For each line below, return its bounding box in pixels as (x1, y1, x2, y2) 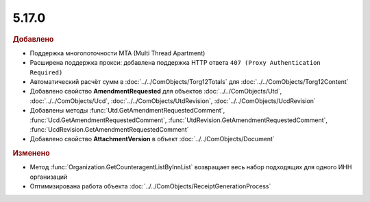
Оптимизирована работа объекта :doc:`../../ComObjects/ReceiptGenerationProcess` (29, 182, 271, 190)
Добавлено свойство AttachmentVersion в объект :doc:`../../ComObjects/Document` (29, 135, 275, 143)
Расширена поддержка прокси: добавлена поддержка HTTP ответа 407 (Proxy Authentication (29, 59, 321, 67)
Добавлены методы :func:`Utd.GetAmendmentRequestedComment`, (29, 106, 225, 115)
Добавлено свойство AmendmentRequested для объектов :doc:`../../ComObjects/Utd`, (29, 87, 282, 96)
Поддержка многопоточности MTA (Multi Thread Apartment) (29, 48, 206, 57)
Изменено (12, 149, 51, 158)
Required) (29, 68, 63, 76)
